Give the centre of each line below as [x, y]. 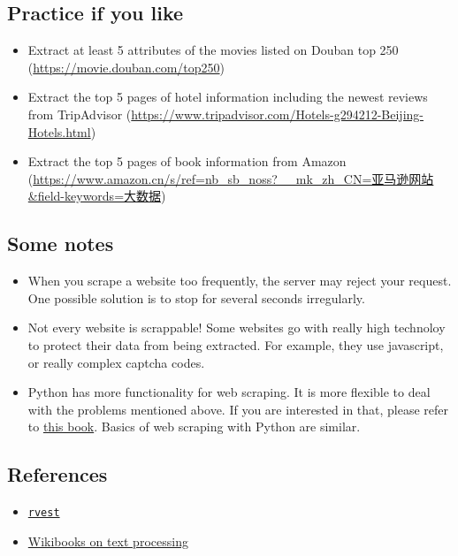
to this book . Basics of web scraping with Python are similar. [194, 427]
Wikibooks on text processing [108, 541]
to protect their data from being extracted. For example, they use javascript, [236, 344]
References [57, 474]
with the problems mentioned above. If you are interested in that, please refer [238, 409]
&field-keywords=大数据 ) [97, 196]
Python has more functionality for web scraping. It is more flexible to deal [229, 392]
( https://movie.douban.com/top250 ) [126, 67]
